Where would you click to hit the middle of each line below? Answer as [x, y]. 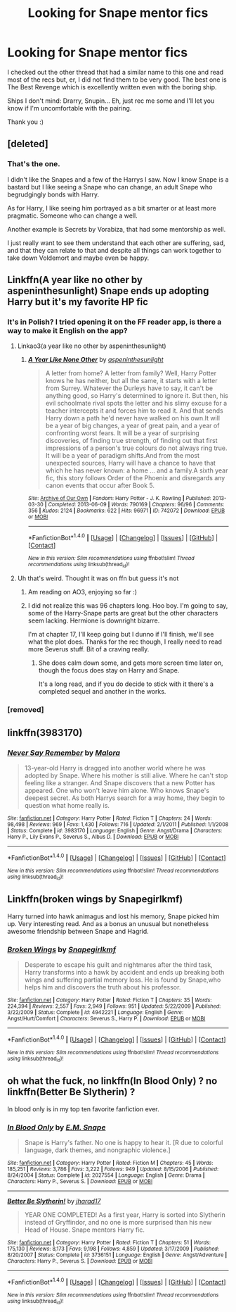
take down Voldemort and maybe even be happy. [78, 258]
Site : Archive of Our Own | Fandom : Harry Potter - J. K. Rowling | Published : [119, 499]
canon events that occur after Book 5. [100, 486]
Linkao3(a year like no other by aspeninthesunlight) [92, 346]
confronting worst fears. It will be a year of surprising [123, 433]
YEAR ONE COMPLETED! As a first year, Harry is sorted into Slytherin [125, 1215]
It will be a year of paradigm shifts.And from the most [123, 456]
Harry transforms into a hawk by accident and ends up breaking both [124, 972]
